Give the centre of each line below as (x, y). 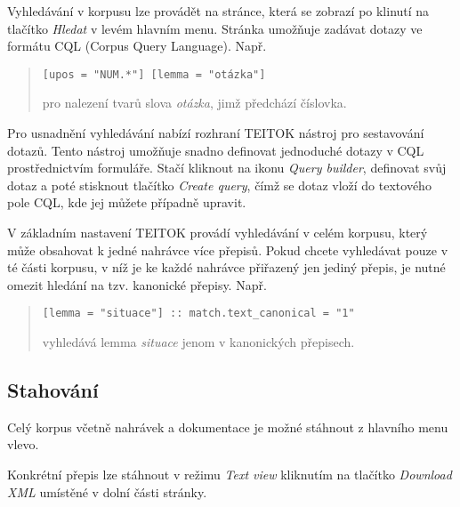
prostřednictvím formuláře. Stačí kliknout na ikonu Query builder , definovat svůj (227, 168)
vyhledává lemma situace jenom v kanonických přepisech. (198, 342)
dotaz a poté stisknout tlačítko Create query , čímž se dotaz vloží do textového (219, 185)
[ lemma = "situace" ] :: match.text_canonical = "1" (198, 314)
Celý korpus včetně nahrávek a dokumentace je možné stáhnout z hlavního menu (228, 427)
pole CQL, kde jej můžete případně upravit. (127, 202)
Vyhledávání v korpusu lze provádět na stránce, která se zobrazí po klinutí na (218, 11)
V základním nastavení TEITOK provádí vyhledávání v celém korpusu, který (218, 232)
